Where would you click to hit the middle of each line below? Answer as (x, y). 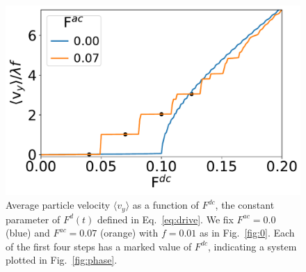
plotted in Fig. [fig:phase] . (62, 260)
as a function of (166, 205)
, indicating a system (252, 246)
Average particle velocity (58, 205)
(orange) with (129, 233)
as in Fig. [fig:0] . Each (247, 233)
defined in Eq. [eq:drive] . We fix (166, 219)
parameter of (33, 219)
